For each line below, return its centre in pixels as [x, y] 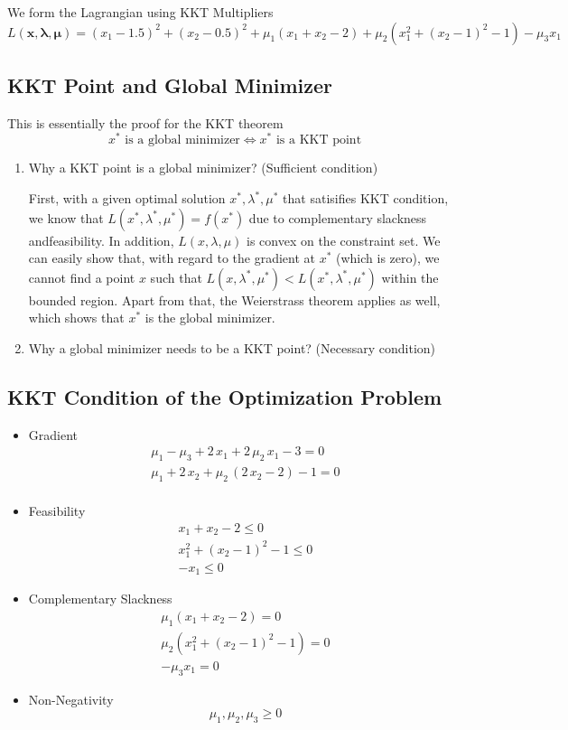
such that [176, 277]
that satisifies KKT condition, [366, 198]
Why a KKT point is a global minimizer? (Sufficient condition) [203, 168]
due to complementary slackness [338, 217]
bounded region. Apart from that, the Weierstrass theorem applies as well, [234, 299]
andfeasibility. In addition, [101, 240]
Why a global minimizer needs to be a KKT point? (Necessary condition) [232, 348]
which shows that [76, 318]
